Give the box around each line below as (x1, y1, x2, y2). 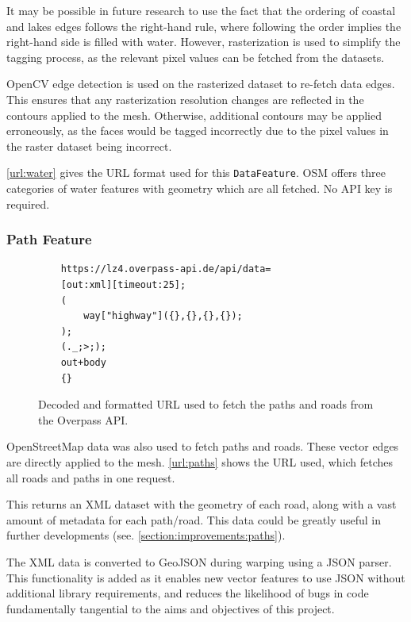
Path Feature (6, 229, 92, 249)
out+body (60, 356, 106, 368)
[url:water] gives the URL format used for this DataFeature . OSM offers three (6, 164, 386, 181)
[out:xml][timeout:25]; (60, 279, 186, 290)
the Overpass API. (38, 411, 129, 428)
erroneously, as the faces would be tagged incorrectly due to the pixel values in (6, 122, 389, 139)
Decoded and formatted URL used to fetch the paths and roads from (38, 396, 374, 413)
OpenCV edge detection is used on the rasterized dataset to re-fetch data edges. (6, 75, 395, 92)
